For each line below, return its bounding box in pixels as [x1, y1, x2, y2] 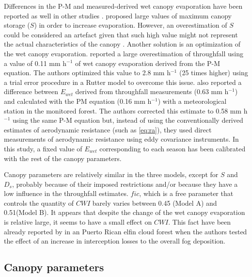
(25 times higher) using [179, 67, 248, 78]
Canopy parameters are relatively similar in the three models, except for [4, 169, 219, 179]
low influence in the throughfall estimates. [4, 188, 128, 198]
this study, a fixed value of [4, 143, 82, 153]
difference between [4, 86, 59, 97]
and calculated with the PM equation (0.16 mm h [4, 96, 152, 106]
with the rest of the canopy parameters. [4, 153, 122, 163]
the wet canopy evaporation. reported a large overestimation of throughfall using [4, 48, 243, 58]
